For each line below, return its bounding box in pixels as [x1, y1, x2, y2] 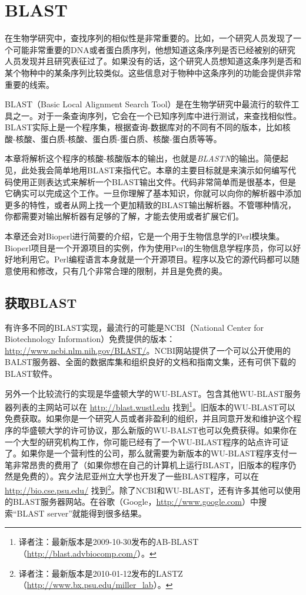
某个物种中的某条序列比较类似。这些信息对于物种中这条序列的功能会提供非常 [5, 66, 301, 78]
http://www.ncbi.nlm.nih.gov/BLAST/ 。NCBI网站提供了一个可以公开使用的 [5, 344, 291, 356]
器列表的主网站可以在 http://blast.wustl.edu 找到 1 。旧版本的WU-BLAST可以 [5, 399, 295, 413]
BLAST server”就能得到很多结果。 [16, 507, 147, 519]
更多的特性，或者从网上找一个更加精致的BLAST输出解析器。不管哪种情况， [5, 198, 297, 211]
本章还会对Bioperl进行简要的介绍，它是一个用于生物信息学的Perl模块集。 [5, 230, 285, 242]
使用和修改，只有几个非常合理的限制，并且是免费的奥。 [12, 264, 227, 277]
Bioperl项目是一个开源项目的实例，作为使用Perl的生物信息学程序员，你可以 [5, 241, 293, 254]
